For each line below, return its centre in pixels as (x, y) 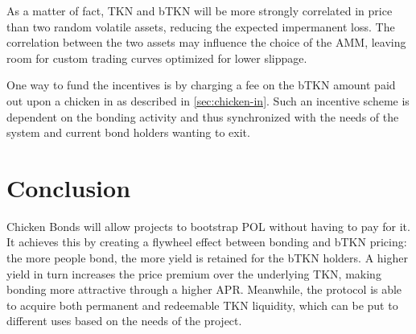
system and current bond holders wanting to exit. (128, 132)
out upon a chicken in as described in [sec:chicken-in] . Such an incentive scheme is (208, 100)
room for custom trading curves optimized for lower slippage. (157, 58)
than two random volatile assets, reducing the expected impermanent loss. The (201, 26)
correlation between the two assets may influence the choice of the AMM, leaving (206, 42)
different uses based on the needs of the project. (124, 321)
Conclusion (69, 187)
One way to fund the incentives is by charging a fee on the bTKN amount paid (201, 85)
